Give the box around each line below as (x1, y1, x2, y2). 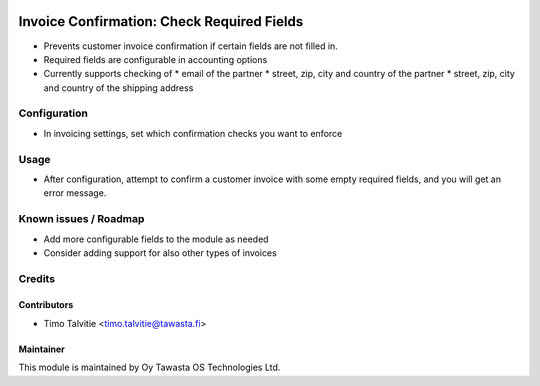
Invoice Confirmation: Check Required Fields (18, 13, 304, 30)
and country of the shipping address (43, 81, 194, 94)
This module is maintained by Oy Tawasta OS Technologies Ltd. (18, 361, 281, 374)
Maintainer (18, 343, 65, 355)
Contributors (18, 299, 74, 311)
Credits (18, 271, 55, 285)
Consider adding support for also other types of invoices (43, 246, 277, 259)
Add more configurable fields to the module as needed (43, 233, 269, 245)
